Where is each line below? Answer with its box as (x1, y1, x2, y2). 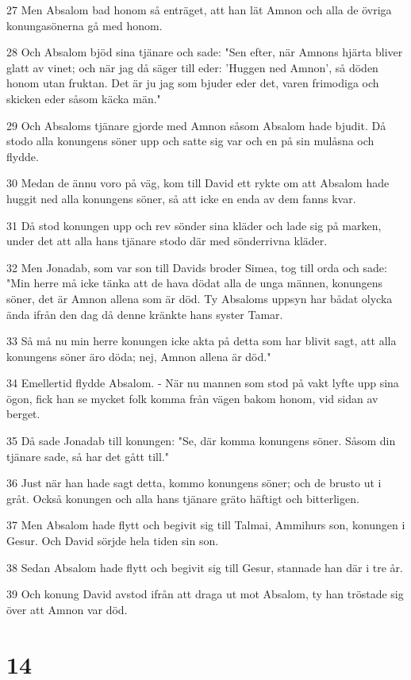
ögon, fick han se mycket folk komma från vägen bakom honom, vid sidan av (6, 390, 378, 406)
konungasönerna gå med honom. (6, 17, 163, 33)
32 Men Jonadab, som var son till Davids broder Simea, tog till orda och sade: (6, 259, 387, 275)
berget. (6, 405, 40, 422)
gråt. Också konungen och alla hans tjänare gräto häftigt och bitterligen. (6, 490, 359, 506)
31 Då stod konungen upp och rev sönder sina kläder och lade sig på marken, (6, 217, 382, 233)
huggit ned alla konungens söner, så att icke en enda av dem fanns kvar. (6, 190, 356, 206)
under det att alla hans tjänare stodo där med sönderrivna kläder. (6, 232, 328, 249)
